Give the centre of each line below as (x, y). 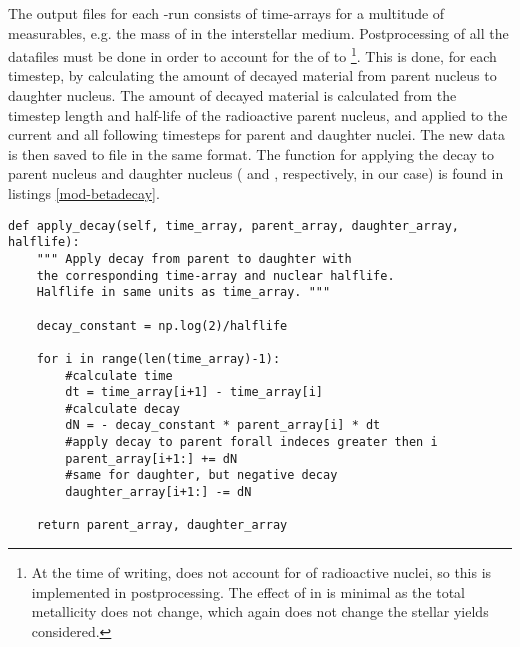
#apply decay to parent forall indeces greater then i (251, 442)
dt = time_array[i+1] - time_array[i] (194, 392)
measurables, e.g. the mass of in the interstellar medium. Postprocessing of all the (258, 32)
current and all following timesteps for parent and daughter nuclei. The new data (256, 134)
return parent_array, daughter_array (162, 525)
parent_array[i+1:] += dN (151, 458)
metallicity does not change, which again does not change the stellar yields (260, 611)
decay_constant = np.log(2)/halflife (162, 325)
